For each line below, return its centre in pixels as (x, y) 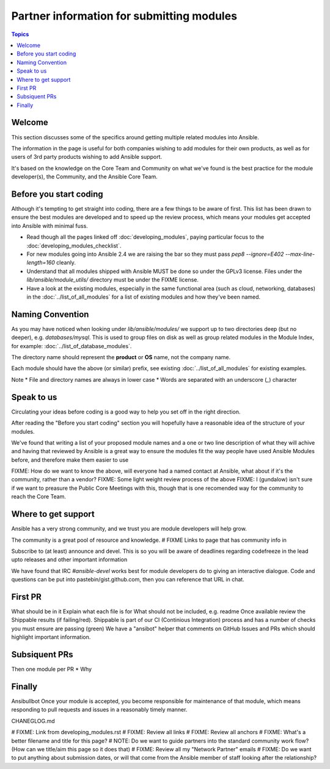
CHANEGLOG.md (33, 721)
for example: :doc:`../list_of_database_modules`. (71, 346)
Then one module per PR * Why (51, 669)
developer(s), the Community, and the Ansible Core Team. (85, 177)
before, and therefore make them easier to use (70, 460)
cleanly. (66, 263)
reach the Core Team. (39, 497)
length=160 (41, 263)
